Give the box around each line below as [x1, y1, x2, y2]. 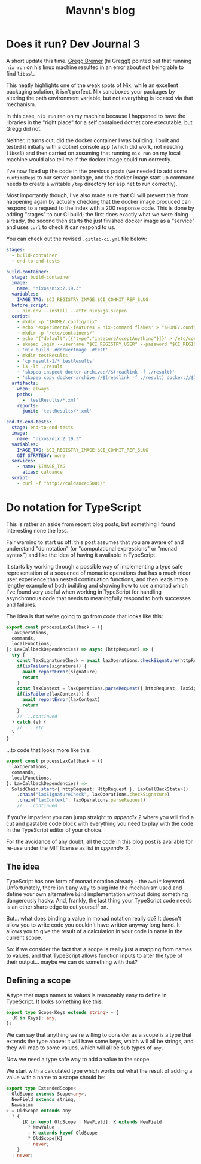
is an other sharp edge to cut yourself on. [6, 903, 109, 910]
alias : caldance [22, 469, 63, 476]
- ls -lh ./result [17, 363, 63, 369]
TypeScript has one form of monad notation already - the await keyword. [6, 877, 186, 885]
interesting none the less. [6, 527, 69, 534]
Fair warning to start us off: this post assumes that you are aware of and [6, 538, 184, 546]
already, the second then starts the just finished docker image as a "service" [6, 217, 195, 224]
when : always [17, 386, 50, 392]
